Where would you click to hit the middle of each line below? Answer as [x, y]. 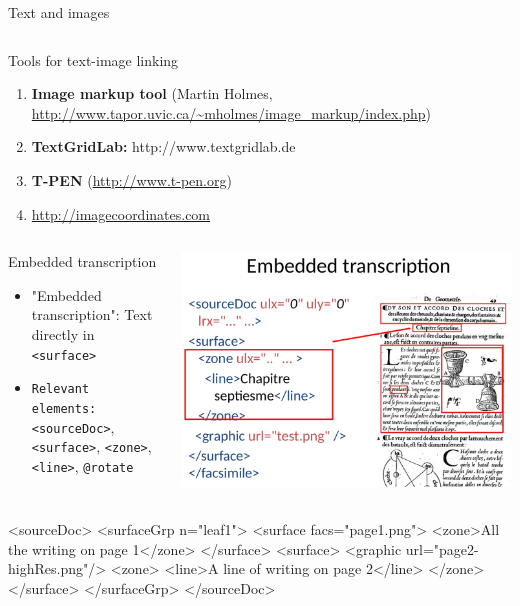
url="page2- [442, 548]
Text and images [59, 12]
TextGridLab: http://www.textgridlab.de [163, 146]
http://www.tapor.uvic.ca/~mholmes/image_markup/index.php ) [231, 112]
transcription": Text [92, 314]
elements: [64, 408]
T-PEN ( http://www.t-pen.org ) [131, 179]
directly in [63, 333]
